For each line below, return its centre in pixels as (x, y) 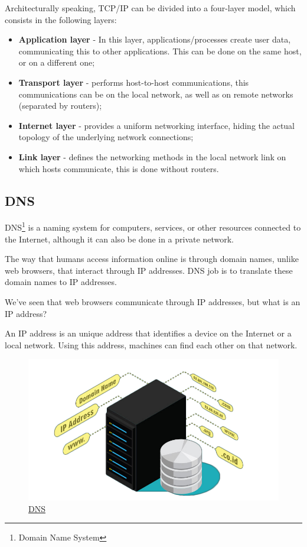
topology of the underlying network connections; (106, 137)
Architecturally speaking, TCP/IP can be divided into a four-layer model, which (150, 8)
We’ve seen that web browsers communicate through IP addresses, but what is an (153, 301)
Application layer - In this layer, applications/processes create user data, (155, 39)
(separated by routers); (60, 106)
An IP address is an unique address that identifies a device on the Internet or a (148, 333)
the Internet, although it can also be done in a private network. (119, 239)
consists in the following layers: (61, 19)
